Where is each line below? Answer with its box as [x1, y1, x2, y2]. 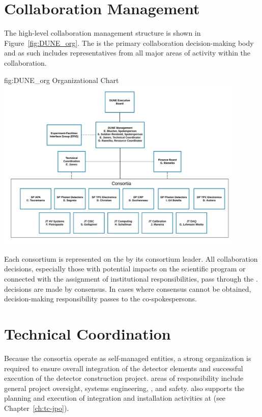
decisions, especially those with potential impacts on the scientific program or [4, 263, 246, 274]
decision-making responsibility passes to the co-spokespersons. [4, 293, 197, 304]
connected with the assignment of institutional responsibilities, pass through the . [4, 273, 258, 284]
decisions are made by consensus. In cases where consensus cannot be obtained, [4, 283, 251, 294]
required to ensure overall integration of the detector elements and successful [4, 363, 243, 373]
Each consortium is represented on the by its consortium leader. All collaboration [4, 253, 258, 264]
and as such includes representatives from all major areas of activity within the [4, 47, 251, 58]
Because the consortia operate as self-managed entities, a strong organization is [4, 352, 251, 363]
